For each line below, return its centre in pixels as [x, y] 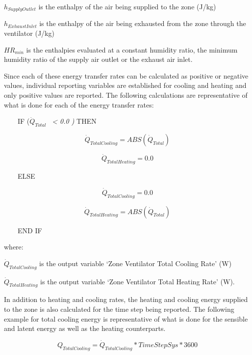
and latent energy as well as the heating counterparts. [85, 328]
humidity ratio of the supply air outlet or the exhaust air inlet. [98, 59]
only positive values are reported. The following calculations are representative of [126, 95]
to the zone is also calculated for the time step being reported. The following [119, 309]
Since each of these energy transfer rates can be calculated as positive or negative [126, 75]
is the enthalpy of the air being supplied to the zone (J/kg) [127, 6]
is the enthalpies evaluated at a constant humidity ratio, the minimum [132, 49]
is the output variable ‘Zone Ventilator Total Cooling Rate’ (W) [136, 263]
